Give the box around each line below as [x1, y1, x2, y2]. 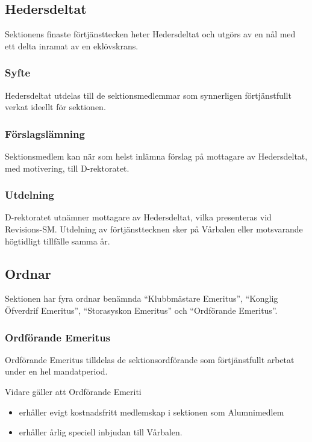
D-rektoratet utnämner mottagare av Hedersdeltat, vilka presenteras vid [5, 211, 272, 223]
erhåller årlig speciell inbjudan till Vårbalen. [19, 426, 183, 438]
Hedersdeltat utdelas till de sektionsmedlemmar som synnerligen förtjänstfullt [5, 89, 292, 101]
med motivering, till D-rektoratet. [5, 161, 129, 174]
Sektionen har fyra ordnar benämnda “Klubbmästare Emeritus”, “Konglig [5, 292, 278, 305]
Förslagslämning [5, 126, 85, 141]
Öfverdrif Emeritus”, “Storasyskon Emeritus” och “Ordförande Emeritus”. [5, 304, 278, 316]
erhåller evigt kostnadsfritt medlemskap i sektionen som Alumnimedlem [19, 405, 284, 418]
